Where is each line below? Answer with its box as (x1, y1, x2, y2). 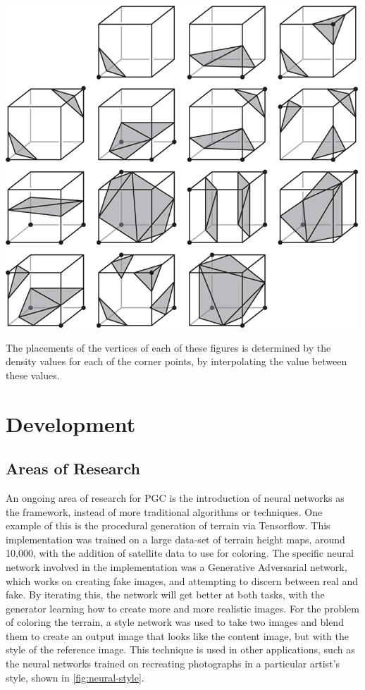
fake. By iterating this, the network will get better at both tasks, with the (6, 587, 325, 602)
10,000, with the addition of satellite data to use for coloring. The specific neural (6, 546, 354, 560)
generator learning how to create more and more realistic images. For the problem (6, 600, 359, 615)
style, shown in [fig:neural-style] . (6, 670, 144, 684)
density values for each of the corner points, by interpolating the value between (6, 354, 347, 369)
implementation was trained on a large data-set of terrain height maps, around (6, 531, 345, 546)
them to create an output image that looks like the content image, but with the (6, 628, 349, 643)
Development (6, 409, 136, 438)
